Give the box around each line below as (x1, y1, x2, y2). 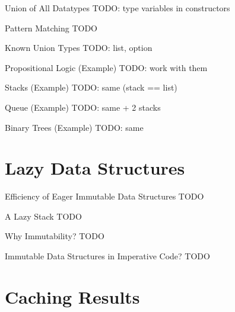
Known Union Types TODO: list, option (5, 41, 153, 54)
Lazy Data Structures (5, 156, 185, 180)
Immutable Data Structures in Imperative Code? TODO (5, 250, 210, 262)
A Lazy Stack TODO (5, 210, 82, 222)
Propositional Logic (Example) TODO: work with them (5, 61, 208, 73)
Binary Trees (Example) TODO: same (5, 121, 144, 133)
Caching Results (5, 284, 140, 308)
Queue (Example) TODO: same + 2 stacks (5, 101, 161, 113)
